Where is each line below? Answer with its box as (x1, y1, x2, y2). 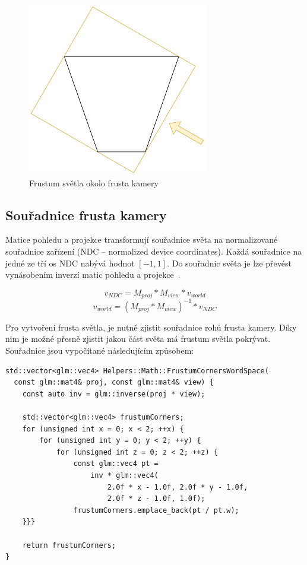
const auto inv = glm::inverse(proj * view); (22, 389, 205, 398)
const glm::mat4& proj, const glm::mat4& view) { (14, 378, 214, 387)
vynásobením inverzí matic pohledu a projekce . (5, 268, 181, 281)
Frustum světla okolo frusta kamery (29, 176, 159, 189)
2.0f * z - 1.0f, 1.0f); (107, 494, 205, 503)
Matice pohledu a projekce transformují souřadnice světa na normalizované (5, 233, 278, 246)
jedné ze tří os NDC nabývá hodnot (5, 256, 135, 269)
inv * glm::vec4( (90, 471, 159, 480)
